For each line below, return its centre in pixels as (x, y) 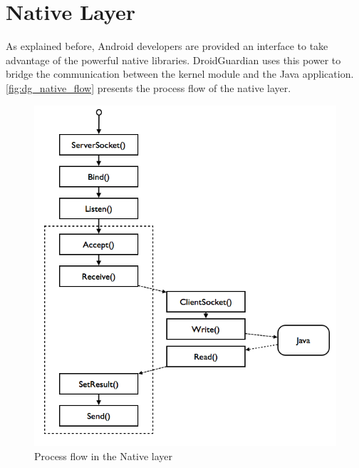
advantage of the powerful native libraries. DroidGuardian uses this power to (173, 60)
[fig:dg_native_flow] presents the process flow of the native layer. (149, 87)
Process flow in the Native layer (104, 456)
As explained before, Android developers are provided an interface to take (167, 46)
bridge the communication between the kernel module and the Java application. (180, 74)
